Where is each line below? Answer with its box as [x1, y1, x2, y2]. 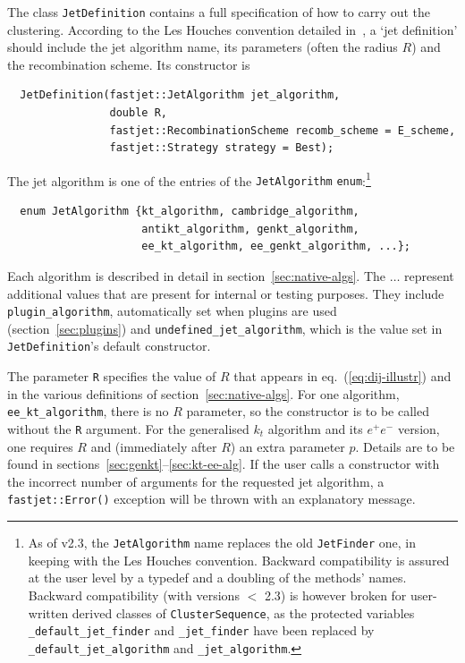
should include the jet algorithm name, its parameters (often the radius [7, 38, 398, 56]
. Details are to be [355, 437, 455, 455]
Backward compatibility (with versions [28, 585, 240, 604]
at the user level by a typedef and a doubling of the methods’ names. [28, 568, 407, 587]
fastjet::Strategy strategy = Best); [109, 141, 334, 155]
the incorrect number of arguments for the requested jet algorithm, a [7, 472, 385, 490]
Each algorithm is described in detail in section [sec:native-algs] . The [7, 266, 386, 285]
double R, [109, 106, 167, 120]
